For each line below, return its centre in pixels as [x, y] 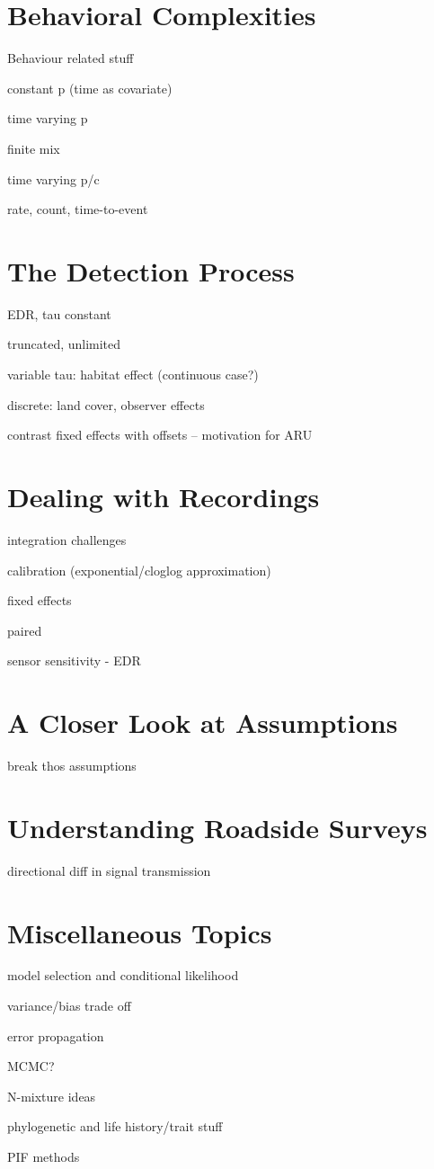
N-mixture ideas [52, 1096]
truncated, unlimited [64, 344]
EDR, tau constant [59, 313]
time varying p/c [53, 178]
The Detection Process [151, 270]
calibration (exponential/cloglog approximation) [139, 570]
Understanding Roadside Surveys [217, 827]
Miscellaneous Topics [140, 932]
